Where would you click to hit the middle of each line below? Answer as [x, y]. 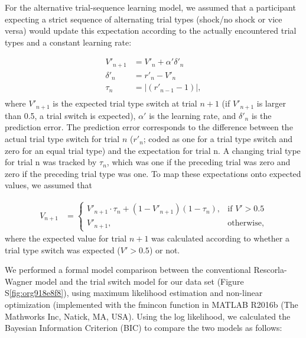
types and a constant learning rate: [68, 42]
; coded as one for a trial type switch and [218, 139]
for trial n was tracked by [51, 162]
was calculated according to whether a [220, 238]
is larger [271, 103]
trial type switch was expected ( [63, 250]
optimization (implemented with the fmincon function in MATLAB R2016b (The [152, 305]
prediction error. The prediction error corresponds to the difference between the [149, 127]
